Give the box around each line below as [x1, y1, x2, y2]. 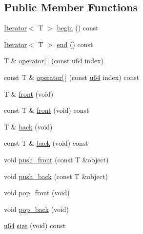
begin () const [57, 23, 99, 33]
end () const [57, 39, 93, 49]
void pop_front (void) [4, 187, 70, 198]
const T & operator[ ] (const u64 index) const [4, 72, 140, 82]
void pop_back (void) [4, 204, 69, 214]
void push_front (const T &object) [4, 154, 109, 164]
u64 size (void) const [4, 220, 66, 231]
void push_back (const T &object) [4, 171, 108, 181]
